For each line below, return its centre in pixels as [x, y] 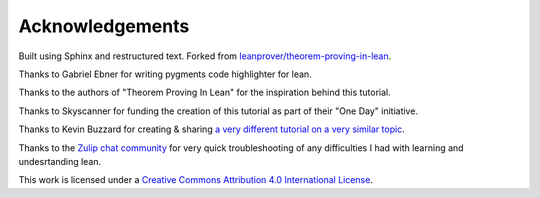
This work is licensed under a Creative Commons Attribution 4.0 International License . [196, 180]
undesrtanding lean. [60, 161]
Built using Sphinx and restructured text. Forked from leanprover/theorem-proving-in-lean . [205, 56]
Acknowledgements [104, 26]
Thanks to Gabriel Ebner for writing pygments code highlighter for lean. [165, 74]
